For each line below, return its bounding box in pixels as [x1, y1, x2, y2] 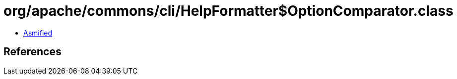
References [3, 45, 62, 58]
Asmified [23, 28, 53, 37]
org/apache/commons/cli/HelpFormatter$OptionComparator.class [3, 2, 454, 19]
